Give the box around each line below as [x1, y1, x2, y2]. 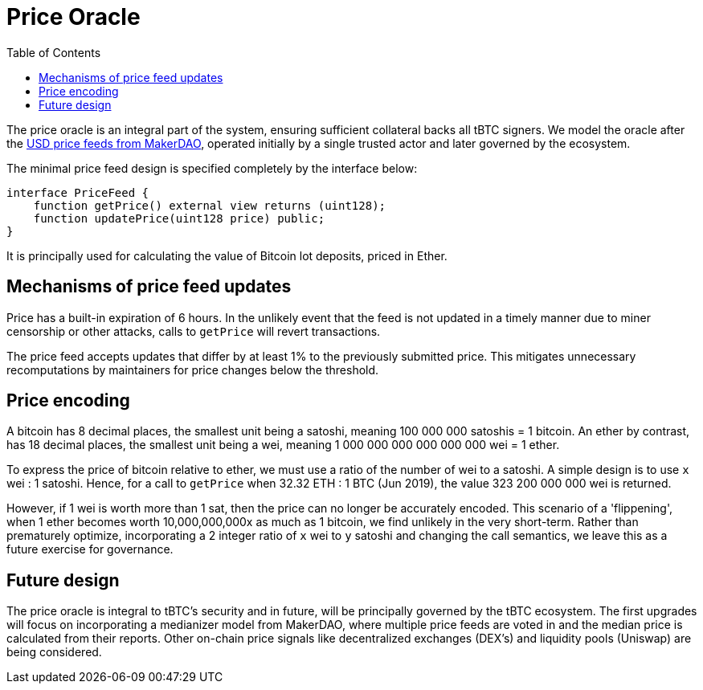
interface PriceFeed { [6, 186, 149, 199]
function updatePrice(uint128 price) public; [33, 211, 325, 225]
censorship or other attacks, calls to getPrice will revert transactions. [6, 324, 381, 338]
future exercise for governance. [6, 542, 174, 557]
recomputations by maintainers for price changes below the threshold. [6, 362, 379, 377]
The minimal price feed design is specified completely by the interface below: [6, 161, 418, 175]
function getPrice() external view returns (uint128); [33, 198, 386, 212]
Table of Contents [6, 45, 101, 59]
